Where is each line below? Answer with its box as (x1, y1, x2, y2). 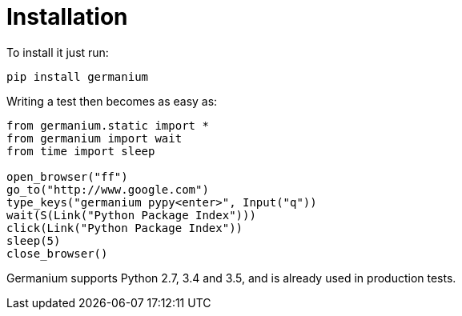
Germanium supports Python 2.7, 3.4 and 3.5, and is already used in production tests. (6, 270, 456, 285)
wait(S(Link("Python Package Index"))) (6, 208, 256, 222)
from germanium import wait (6, 131, 183, 145)
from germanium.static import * (6, 118, 209, 132)
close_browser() (6, 246, 108, 260)
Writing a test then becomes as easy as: (6, 94, 218, 108)
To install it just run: (6, 45, 109, 59)
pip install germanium (6, 70, 149, 83)
